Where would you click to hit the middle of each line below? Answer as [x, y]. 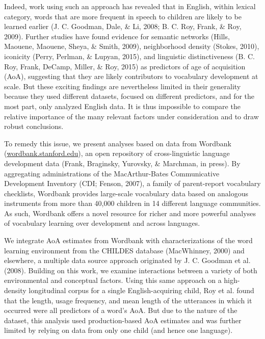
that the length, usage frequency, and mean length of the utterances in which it [128, 300]
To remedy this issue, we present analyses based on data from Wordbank [118, 143]
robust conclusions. [34, 126]
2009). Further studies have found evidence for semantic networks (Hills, [117, 36]
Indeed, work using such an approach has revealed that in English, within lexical [130, 6]
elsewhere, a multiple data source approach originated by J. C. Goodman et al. [127, 260]
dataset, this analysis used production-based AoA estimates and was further [123, 320]
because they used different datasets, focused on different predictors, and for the [129, 96]
